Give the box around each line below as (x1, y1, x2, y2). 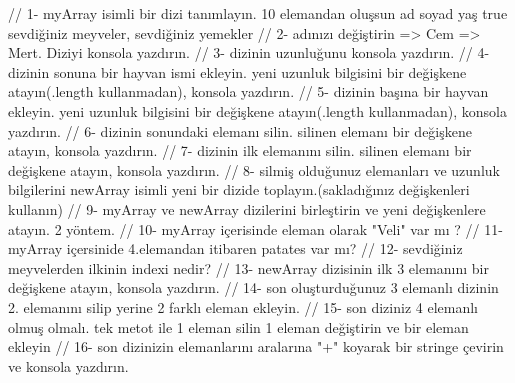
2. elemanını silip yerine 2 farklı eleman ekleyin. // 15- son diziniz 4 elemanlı (8, 296, 478, 317)
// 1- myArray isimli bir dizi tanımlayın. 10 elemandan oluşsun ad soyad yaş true (8, 3, 508, 23)
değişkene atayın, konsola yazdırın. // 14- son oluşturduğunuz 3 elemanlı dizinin (8, 277, 499, 298)
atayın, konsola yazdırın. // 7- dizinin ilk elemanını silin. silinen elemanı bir (8, 140, 472, 161)
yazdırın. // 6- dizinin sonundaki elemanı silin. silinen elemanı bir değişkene (8, 120, 472, 141)
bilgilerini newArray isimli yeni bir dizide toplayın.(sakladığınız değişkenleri (8, 179, 470, 200)
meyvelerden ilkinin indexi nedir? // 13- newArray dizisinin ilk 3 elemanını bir (8, 257, 489, 278)
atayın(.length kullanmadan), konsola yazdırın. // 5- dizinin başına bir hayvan (8, 81, 489, 102)
